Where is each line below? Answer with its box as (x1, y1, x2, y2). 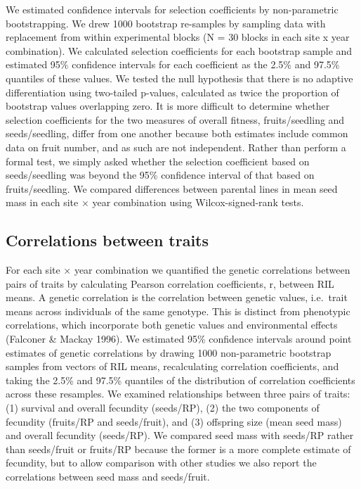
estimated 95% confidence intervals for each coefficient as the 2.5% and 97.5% (6, 57, 340, 72)
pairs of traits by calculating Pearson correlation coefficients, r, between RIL (6, 276, 334, 291)
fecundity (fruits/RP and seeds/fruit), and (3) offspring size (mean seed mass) (6, 414, 342, 428)
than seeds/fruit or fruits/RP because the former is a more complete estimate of (6, 441, 351, 456)
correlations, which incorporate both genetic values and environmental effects (6, 317, 338, 332)
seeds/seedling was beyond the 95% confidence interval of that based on (6, 167, 315, 182)
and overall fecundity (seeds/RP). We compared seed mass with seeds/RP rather (6, 428, 354, 443)
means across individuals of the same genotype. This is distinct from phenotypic (6, 303, 350, 318)
